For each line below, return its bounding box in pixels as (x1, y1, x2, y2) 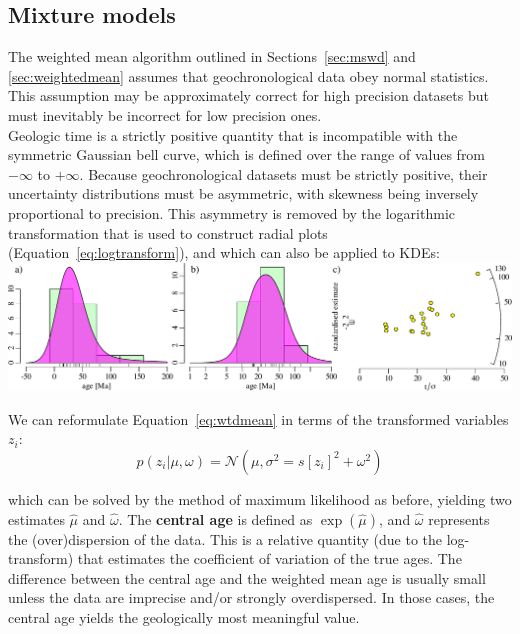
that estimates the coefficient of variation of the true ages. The (77, 548, 462, 569)
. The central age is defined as (118, 508, 313, 529)
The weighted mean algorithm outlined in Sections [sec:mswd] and (8, 46, 416, 67)
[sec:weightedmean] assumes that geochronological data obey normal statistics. (8, 65, 489, 86)
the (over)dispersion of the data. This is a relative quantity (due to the (8, 528, 443, 549)
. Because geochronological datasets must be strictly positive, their (79, 163, 488, 184)
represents (428, 508, 490, 529)
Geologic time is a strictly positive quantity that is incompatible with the (8, 124, 458, 145)
